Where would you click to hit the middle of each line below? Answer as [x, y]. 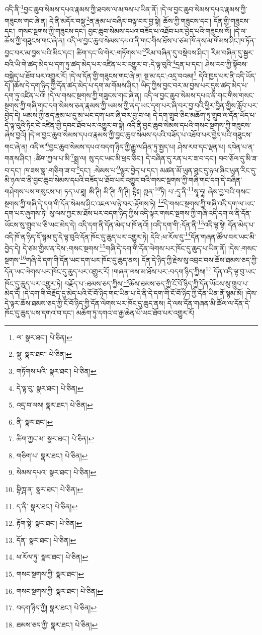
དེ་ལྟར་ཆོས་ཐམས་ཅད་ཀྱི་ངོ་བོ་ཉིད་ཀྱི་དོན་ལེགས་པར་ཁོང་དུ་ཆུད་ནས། [85, 303]
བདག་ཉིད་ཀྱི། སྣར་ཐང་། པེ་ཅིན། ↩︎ [57, 608]
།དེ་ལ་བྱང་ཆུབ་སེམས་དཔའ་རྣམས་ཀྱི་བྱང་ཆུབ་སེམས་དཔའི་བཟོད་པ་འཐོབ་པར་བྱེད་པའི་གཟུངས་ [140, 135]
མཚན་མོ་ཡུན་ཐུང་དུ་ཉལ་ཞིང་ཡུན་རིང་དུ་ [208, 170]
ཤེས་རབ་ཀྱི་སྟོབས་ [226, 64]
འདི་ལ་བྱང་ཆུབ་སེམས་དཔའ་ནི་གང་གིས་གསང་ [199, 95]
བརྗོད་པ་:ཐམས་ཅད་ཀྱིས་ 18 [97, 282]
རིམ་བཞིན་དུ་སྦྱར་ [233, 52]
